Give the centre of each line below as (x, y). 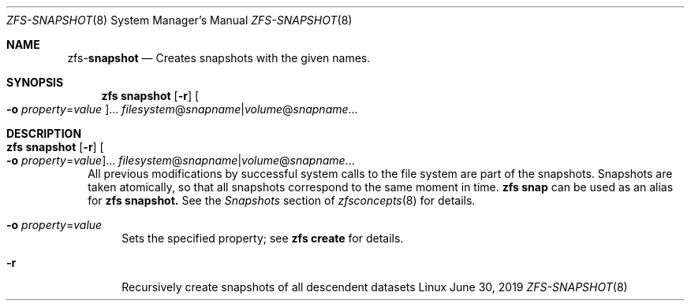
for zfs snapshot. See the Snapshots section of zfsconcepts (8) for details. (282, 200)
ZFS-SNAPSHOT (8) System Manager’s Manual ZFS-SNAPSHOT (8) (179, 20)
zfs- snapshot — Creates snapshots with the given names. (219, 58)
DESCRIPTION (44, 133)
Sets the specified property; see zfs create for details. (263, 238)
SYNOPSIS (35, 82)
